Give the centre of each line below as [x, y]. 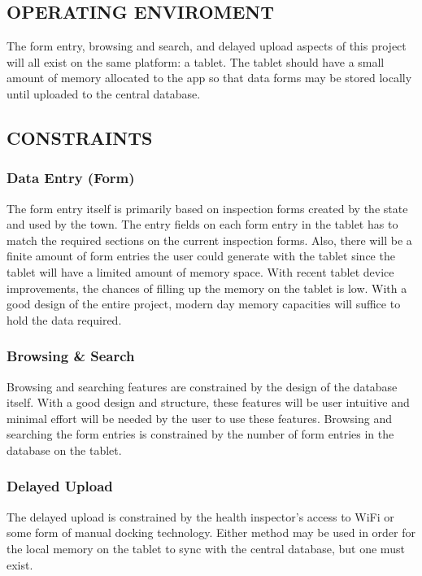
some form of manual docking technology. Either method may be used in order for [211, 532]
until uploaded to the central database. [104, 93]
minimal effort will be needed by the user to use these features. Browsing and [199, 418]
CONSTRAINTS [80, 137]
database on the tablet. [64, 449]
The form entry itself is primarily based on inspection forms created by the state [207, 208]
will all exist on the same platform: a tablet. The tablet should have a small [196, 61]
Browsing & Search [71, 356]
